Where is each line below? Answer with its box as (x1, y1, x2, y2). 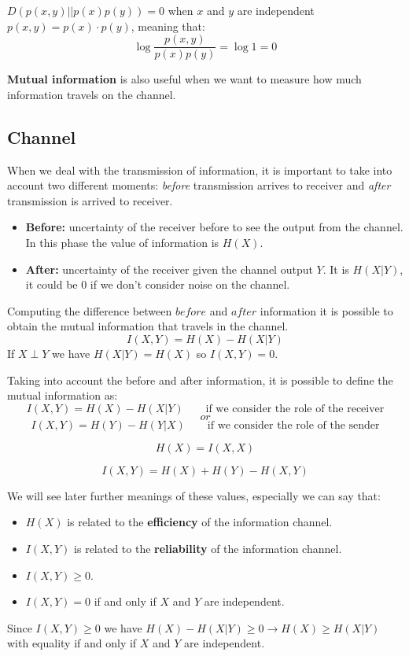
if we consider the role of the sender (207, 419, 380, 431)
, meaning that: (131, 17, 205, 34)
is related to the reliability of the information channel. (74, 540, 342, 556)
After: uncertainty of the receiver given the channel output (25, 260, 313, 277)
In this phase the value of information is (25, 234, 219, 251)
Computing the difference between (7, 302, 172, 319)
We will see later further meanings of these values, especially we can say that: (7, 487, 381, 503)
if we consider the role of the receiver (205, 403, 385, 415)
